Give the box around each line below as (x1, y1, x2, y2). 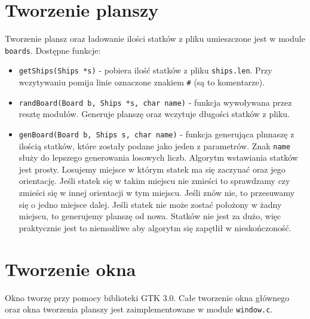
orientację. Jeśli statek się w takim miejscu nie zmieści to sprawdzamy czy (19, 174, 290, 187)
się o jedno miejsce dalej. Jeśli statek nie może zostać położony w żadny (19, 198, 282, 210)
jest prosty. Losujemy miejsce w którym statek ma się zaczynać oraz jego (19, 162, 286, 175)
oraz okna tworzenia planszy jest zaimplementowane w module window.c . (5, 303, 273, 315)
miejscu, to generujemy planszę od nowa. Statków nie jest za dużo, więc (19, 210, 281, 222)
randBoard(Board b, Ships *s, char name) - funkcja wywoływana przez (19, 96, 292, 108)
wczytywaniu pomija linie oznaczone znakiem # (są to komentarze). (19, 76, 265, 88)
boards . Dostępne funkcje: (5, 44, 101, 56)
